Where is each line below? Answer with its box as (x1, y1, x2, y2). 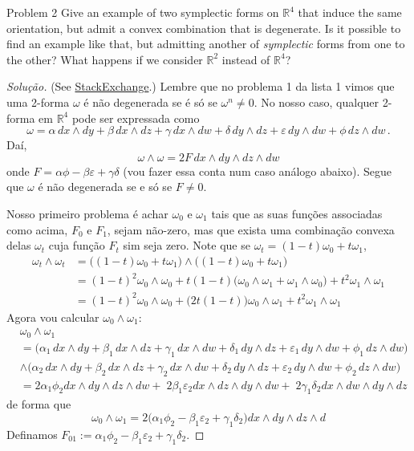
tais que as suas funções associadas (211, 205, 383, 221)
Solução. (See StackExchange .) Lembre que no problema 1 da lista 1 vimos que (6, 78, 395, 95)
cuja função (48, 237, 105, 254)
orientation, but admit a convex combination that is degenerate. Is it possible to (6, 19, 401, 36)
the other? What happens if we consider (6, 51, 203, 67)
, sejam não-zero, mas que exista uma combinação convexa (107, 221, 395, 238)
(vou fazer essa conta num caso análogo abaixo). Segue (123, 162, 392, 179)
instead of (221, 51, 270, 67)
